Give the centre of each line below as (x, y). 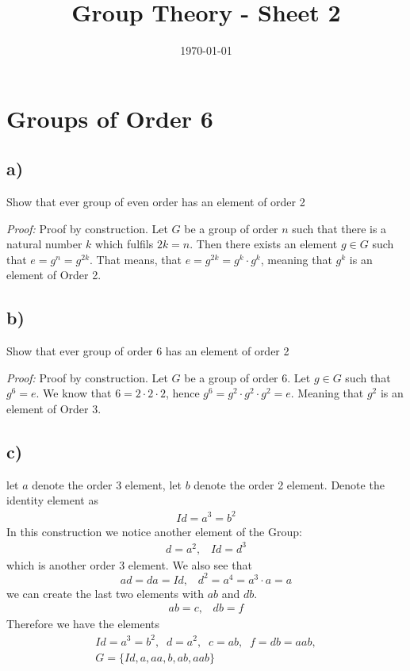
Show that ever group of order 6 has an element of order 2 (148, 351)
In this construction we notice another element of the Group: (154, 531)
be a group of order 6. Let (247, 377)
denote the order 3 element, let (107, 484)
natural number (44, 244)
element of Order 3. (54, 409)
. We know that (74, 393)
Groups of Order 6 (110, 118)
